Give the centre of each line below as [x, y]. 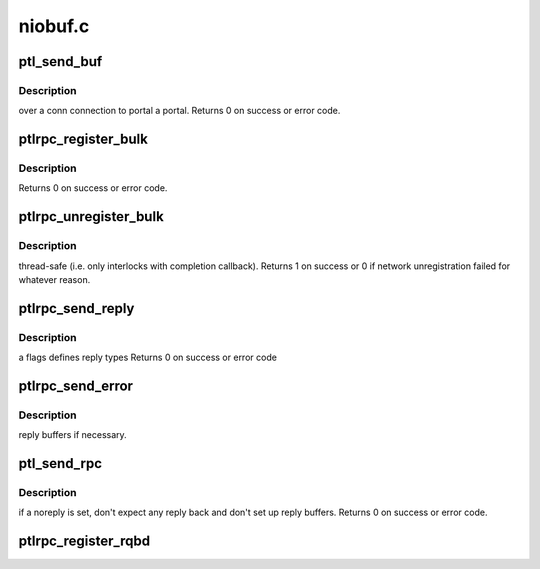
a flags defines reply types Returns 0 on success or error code [147, 357]
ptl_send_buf [60, 61]
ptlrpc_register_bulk [83, 139]
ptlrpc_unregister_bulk [91, 216]
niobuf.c [54, 26]
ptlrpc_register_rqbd [84, 541]
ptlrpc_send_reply [76, 308]
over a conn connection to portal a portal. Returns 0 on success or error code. [179, 111]
